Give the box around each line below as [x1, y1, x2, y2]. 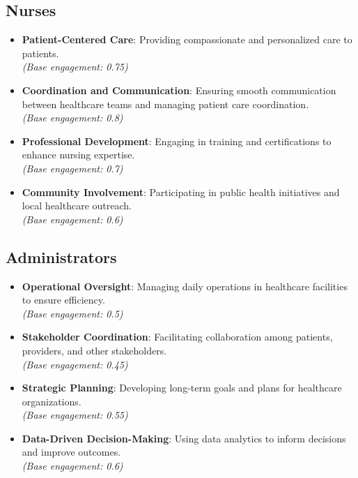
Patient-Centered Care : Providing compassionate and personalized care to [22, 32, 352, 47]
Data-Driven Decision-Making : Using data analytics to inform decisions [22, 431, 346, 445]
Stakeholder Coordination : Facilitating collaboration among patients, [22, 329, 333, 344]
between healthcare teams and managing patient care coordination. [22, 96, 309, 111]
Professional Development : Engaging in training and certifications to [22, 133, 332, 148]
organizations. [22, 394, 81, 408]
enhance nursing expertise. [22, 147, 135, 162]
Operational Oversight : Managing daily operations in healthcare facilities [22, 278, 348, 293]
